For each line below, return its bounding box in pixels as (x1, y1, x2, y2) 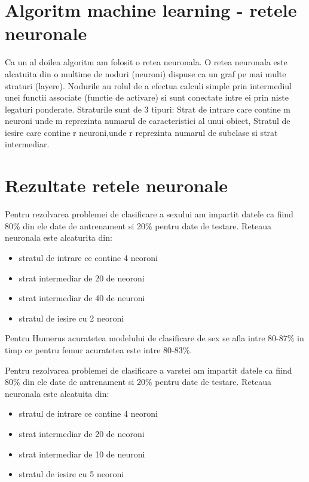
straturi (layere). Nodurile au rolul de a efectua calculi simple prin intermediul (5, 79, 292, 92)
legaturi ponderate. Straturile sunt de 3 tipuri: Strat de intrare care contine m (5, 102, 291, 115)
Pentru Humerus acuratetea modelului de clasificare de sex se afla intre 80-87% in (5, 332, 304, 344)
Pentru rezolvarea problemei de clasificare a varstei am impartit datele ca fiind (5, 363, 292, 376)
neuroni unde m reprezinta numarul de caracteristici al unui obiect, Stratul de (5, 114, 290, 127)
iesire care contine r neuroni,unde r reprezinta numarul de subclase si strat (5, 126, 278, 138)
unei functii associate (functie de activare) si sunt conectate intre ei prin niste (5, 91, 289, 104)
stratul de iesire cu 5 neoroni (19, 468, 124, 480)
